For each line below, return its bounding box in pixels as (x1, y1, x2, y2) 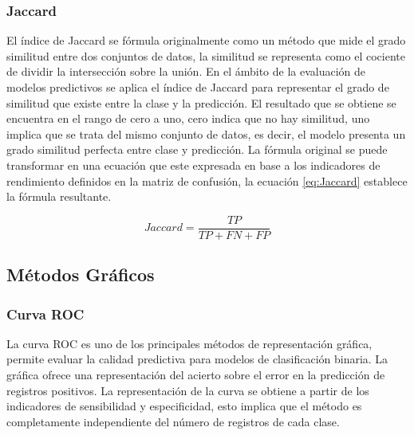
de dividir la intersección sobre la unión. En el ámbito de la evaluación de (6, 63, 366, 80)
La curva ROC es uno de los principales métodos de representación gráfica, (6, 335, 373, 351)
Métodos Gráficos (6, 262, 155, 287)
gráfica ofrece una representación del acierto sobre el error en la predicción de (6, 366, 385, 382)
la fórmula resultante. (6, 188, 112, 205)
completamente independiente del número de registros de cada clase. (6, 413, 340, 429)
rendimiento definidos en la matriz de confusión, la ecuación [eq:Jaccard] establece (6, 172, 408, 189)
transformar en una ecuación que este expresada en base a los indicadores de (6, 156, 380, 173)
